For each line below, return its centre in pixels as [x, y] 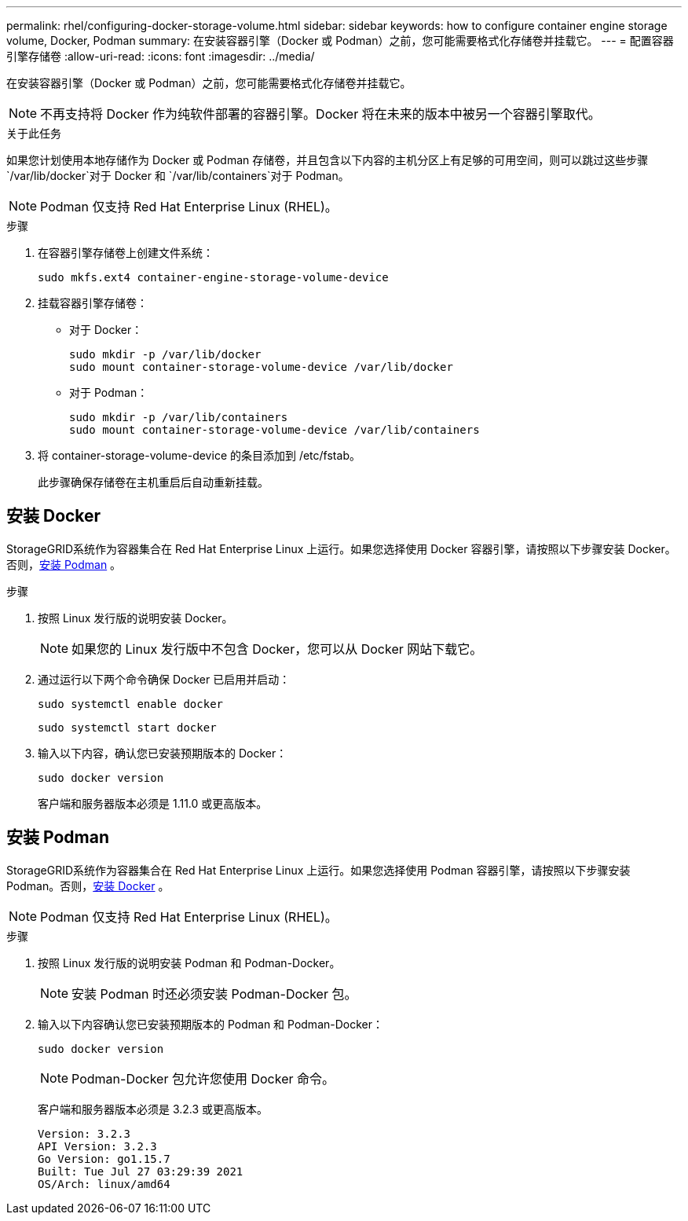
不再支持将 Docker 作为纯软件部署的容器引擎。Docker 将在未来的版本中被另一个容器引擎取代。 [320, 114]
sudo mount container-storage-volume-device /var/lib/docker [261, 367]
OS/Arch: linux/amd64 [104, 1184]
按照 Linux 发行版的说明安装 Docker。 [135, 618]
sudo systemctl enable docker [131, 704]
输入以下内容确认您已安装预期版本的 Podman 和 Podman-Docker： [211, 1024]
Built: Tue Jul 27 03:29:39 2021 [141, 1171]
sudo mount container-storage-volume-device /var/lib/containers [274, 430]
